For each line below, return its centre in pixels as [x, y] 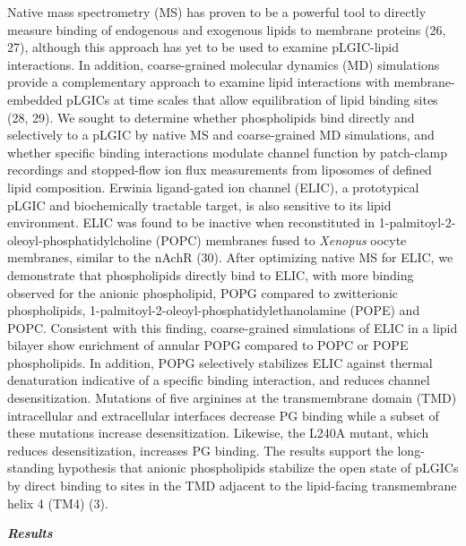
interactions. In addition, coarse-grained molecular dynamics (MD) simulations [224, 64]
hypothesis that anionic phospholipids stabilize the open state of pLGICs [258, 468]
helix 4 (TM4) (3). [58, 503]
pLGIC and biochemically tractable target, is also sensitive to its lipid [199, 205]
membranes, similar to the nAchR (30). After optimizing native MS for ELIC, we [230, 257]
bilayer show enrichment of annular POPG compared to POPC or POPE [208, 345]
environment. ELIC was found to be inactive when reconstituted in [191, 222]
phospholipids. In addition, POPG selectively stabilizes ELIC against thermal [220, 362]
